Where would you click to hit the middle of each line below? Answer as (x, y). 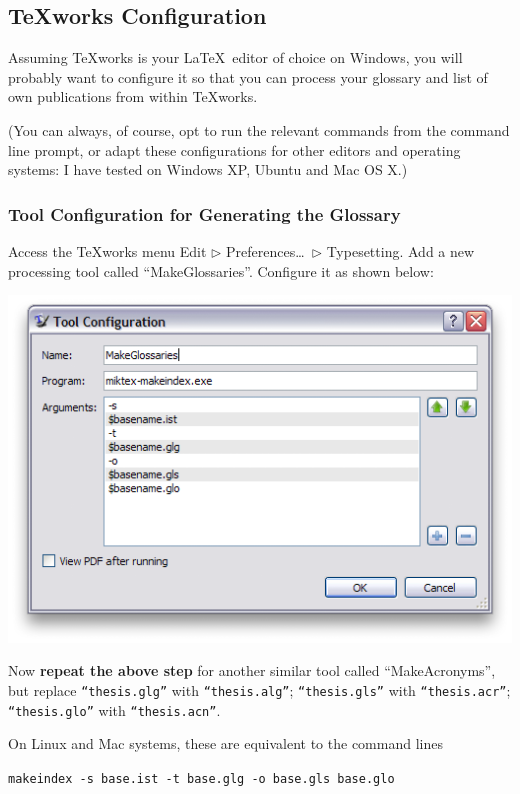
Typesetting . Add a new (400, 250)
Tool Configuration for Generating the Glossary (204, 213)
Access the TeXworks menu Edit (107, 250)
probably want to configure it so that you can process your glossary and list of (248, 76)
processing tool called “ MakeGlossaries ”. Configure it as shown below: (221, 270)
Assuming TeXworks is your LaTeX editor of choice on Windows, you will (235, 57)
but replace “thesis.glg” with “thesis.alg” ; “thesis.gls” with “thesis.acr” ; (259, 689)
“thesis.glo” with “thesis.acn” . (114, 709)
